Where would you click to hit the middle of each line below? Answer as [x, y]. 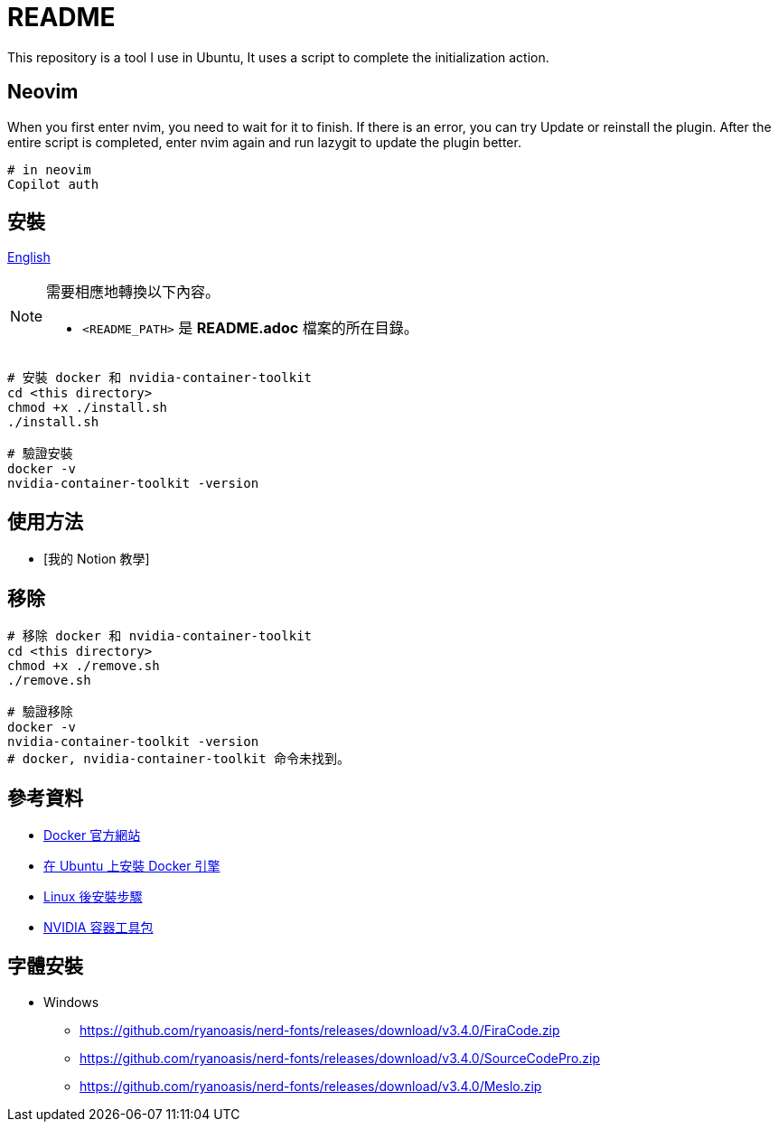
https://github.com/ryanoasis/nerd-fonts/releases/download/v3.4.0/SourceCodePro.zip [340, 1058]
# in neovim [49, 169]
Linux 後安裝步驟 [93, 896]
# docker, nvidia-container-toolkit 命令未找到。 [179, 759]
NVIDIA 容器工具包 [98, 927]
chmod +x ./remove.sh [84, 666]
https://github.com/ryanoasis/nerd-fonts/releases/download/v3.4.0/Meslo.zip [311, 1086]
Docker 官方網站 [92, 835]
